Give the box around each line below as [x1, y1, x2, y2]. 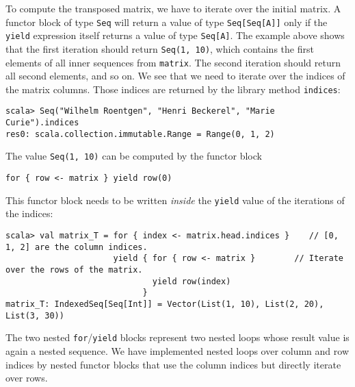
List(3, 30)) [5, 310, 64, 321]
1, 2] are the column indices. [5, 242, 148, 252]
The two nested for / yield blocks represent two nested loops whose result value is [5, 330, 350, 345]
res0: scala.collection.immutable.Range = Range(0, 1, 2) [5, 129, 275, 139]
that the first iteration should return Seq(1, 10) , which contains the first [5, 41, 314, 55]
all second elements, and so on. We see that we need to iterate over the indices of [5, 68, 345, 83]
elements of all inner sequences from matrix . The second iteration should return [5, 55, 341, 69]
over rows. [5, 371, 48, 385]
